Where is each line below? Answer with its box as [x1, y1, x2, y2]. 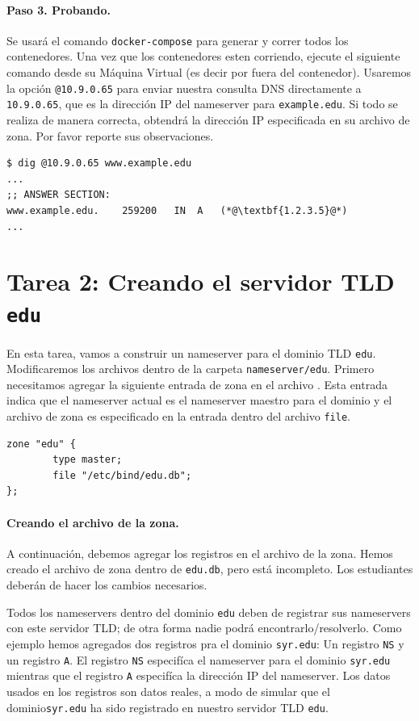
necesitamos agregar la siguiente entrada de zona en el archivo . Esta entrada [6, 375, 388, 392]
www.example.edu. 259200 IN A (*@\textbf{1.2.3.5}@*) [6, 204, 348, 216]
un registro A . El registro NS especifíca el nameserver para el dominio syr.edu [6, 651, 391, 668]
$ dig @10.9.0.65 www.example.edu [6, 157, 192, 170]
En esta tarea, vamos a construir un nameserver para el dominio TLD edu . [6, 344, 376, 361]
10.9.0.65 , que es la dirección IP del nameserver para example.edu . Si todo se [6, 95, 398, 112]
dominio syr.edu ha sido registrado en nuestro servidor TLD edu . [6, 698, 329, 715]
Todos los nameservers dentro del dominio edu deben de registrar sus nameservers [6, 603, 411, 620]
